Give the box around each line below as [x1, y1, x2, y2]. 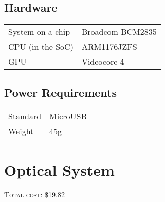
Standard [8, 110, 42, 123]
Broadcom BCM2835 [81, 26, 157, 38]
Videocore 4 [81, 55, 124, 68]
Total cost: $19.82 [4, 189, 65, 199]
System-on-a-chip [8, 26, 70, 38]
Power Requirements [4, 84, 117, 100]
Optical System [4, 159, 115, 180]
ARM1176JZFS [81, 41, 137, 53]
